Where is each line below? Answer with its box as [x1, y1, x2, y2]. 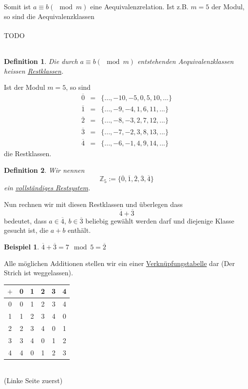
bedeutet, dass [4, 215, 47, 225]
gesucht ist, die [4, 225, 49, 235]
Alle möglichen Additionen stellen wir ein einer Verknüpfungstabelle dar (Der [4, 258, 235, 268]
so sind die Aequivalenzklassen [4, 11, 95, 21]
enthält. [68, 225, 91, 235]
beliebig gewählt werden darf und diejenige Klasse [85, 215, 234, 225]
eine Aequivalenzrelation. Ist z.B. [90, 1, 189, 11]
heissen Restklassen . [4, 65, 64, 76]
